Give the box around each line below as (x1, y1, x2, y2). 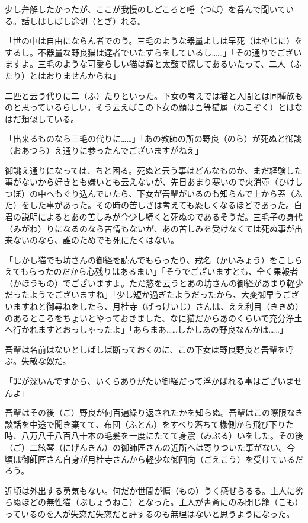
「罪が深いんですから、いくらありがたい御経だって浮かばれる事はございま (5, 375, 294, 387)
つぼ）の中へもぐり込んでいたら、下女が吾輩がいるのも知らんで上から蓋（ (5, 187, 294, 199)
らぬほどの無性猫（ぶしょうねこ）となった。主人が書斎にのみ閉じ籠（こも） (5, 496, 303, 508)
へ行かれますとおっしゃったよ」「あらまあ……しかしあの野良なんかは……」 (5, 323, 288, 336)
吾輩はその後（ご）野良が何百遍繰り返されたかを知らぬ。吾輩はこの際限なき (5, 406, 303, 419)
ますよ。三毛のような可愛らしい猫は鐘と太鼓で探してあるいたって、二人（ (5, 58, 294, 70)
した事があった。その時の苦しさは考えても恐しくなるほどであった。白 (29, 199, 303, 211)
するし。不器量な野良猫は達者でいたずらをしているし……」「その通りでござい (5, 46, 302, 58)
